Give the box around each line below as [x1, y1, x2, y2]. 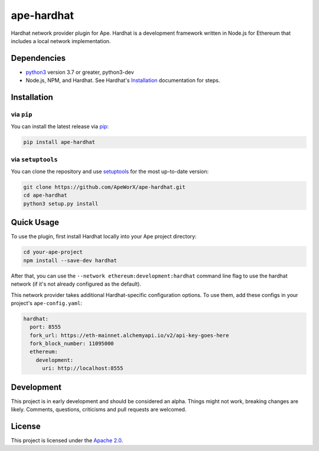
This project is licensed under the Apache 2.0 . [11, 437, 123, 444]
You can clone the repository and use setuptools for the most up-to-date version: [11, 168, 209, 175]
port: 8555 [30, 323, 61, 331]
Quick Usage [11, 217, 59, 227]
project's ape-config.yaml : [11, 299, 83, 306]
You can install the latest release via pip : [11, 123, 109, 130]
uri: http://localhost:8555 [42, 365, 123, 372]
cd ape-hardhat [23, 192, 67, 199]
